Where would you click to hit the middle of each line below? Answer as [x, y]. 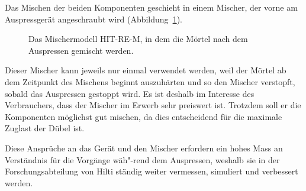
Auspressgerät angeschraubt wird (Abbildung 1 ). [94, 19]
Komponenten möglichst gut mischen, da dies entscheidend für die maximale [144, 116]
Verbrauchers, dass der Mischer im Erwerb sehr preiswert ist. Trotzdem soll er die [153, 105]
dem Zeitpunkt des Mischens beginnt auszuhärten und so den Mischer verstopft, [150, 81]
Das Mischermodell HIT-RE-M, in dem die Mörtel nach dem [138, 39]
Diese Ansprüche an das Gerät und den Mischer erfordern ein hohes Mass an [144, 148]
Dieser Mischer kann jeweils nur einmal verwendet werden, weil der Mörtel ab [146, 70]
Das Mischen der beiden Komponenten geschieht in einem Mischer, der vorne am [151, 7]
